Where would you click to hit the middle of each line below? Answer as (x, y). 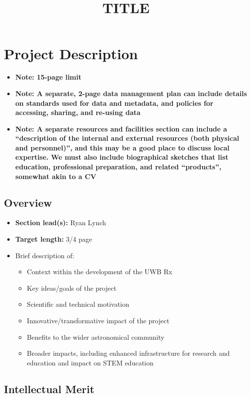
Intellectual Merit (49, 389)
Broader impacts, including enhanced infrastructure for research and (128, 353)
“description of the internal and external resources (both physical (127, 138)
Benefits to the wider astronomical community (96, 337)
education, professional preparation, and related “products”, (118, 167)
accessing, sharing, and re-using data (78, 112)
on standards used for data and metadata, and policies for (114, 103)
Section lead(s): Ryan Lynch (61, 223)
